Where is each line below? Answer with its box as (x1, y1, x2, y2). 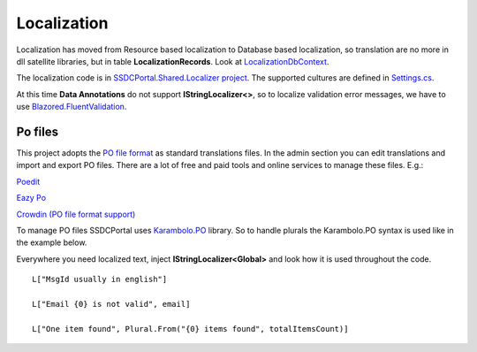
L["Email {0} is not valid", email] (32, 299, 191, 309)
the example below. (16, 237, 87, 248)
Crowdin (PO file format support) (16, 209, 136, 219)
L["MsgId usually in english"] (32, 274, 168, 285)
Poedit (16, 176, 40, 187)
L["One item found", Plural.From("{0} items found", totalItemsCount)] (32, 324, 349, 333)
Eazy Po (16, 193, 47, 203)
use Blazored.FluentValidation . (16, 102, 127, 112)
